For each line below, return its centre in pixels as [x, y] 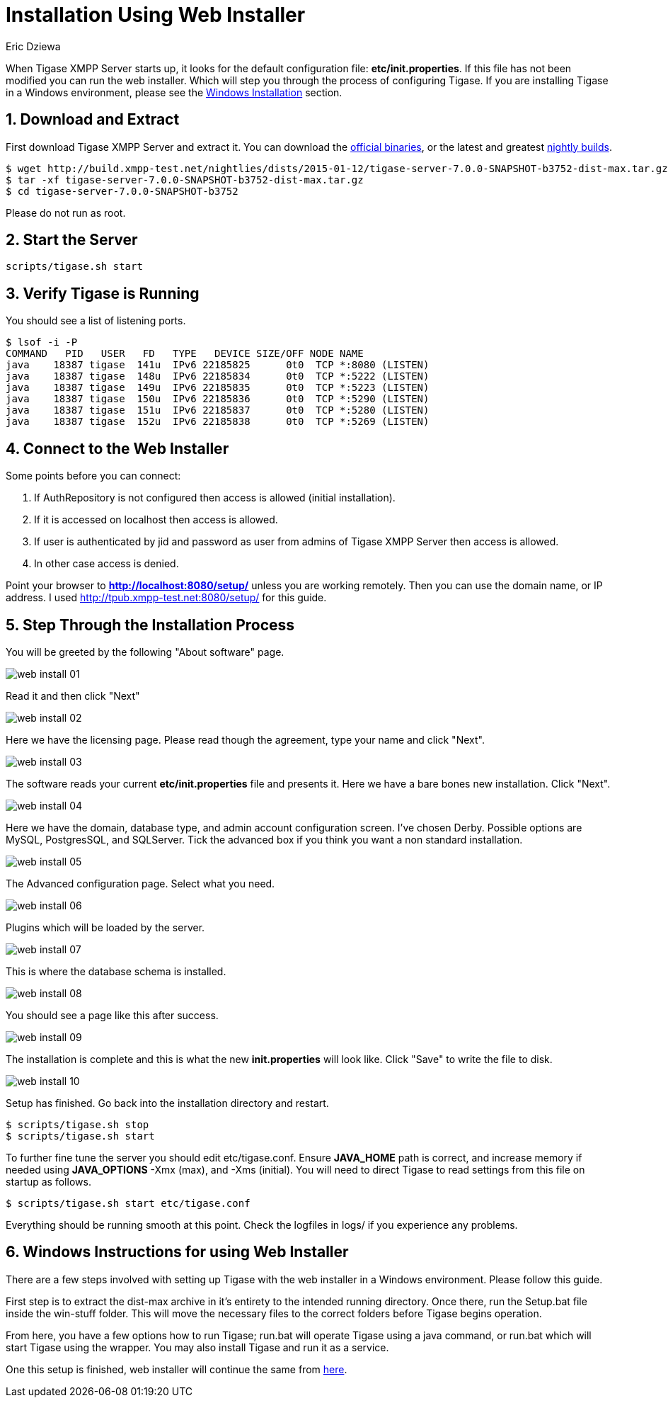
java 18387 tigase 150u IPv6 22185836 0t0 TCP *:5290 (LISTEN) [218, 399]
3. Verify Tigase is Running [103, 293]
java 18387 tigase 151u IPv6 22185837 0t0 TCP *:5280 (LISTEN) [218, 410]
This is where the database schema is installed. [116, 971]
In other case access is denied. [106, 564]
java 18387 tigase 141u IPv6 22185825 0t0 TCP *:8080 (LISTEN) [218, 365]
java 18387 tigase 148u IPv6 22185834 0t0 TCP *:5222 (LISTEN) [218, 376]
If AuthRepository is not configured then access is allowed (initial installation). [215, 498]
